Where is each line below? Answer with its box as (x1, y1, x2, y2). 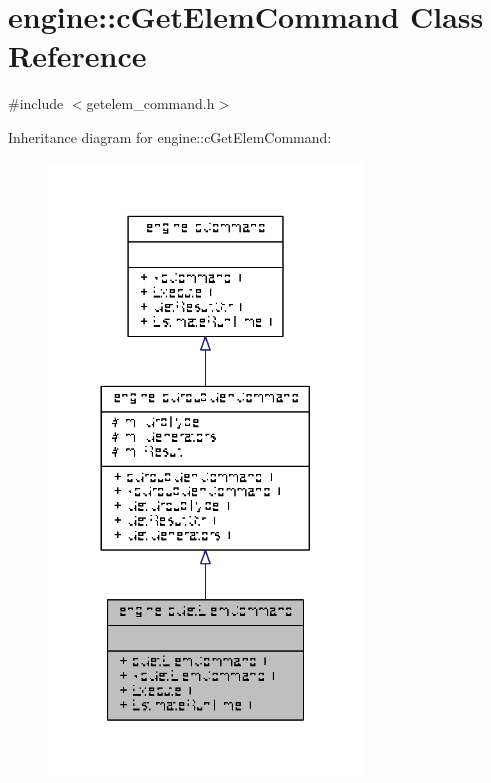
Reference (8, 35, 147, 76)
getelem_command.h (86, 93, 215, 114)
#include (8, 93, 64, 114)
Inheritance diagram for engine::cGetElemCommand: (8, 126, 332, 147)
